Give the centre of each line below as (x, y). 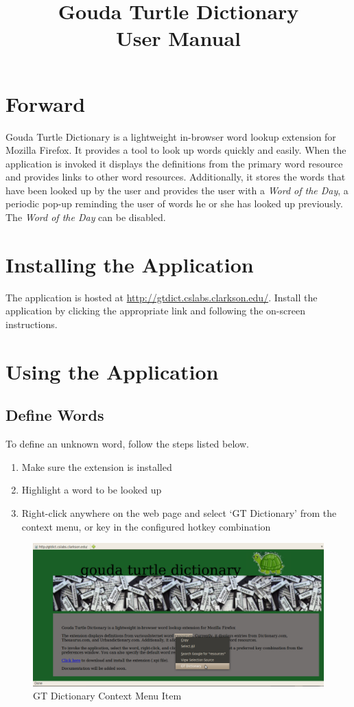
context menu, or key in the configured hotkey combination (146, 526)
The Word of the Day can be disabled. (86, 217)
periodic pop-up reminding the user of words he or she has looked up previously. (174, 204)
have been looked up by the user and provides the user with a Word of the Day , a (177, 190)
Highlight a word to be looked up (92, 490)
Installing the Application (130, 264)
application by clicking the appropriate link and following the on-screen (155, 311)
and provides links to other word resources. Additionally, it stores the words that (176, 177)
